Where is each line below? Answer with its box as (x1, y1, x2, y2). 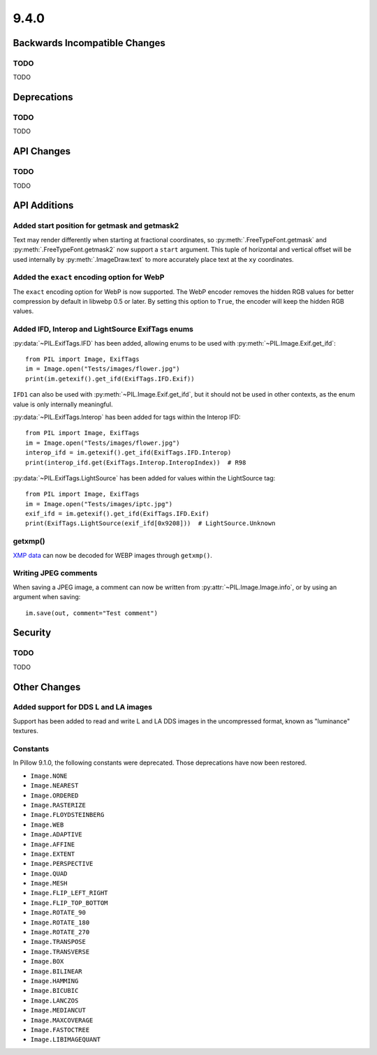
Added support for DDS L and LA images (13, 702, 153, 712)
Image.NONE (30, 772, 68, 780)
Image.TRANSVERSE (30, 947, 90, 956)
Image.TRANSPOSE (30, 938, 87, 946)
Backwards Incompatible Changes (13, 37, 165, 49)
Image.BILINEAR (30, 967, 83, 975)
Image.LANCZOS (30, 996, 79, 1005)
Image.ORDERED (30, 791, 79, 799)
